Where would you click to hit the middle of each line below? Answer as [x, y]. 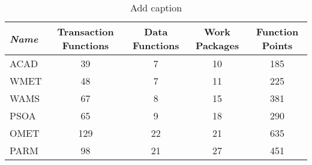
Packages [217, 45]
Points [277, 45]
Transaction [85, 31]
